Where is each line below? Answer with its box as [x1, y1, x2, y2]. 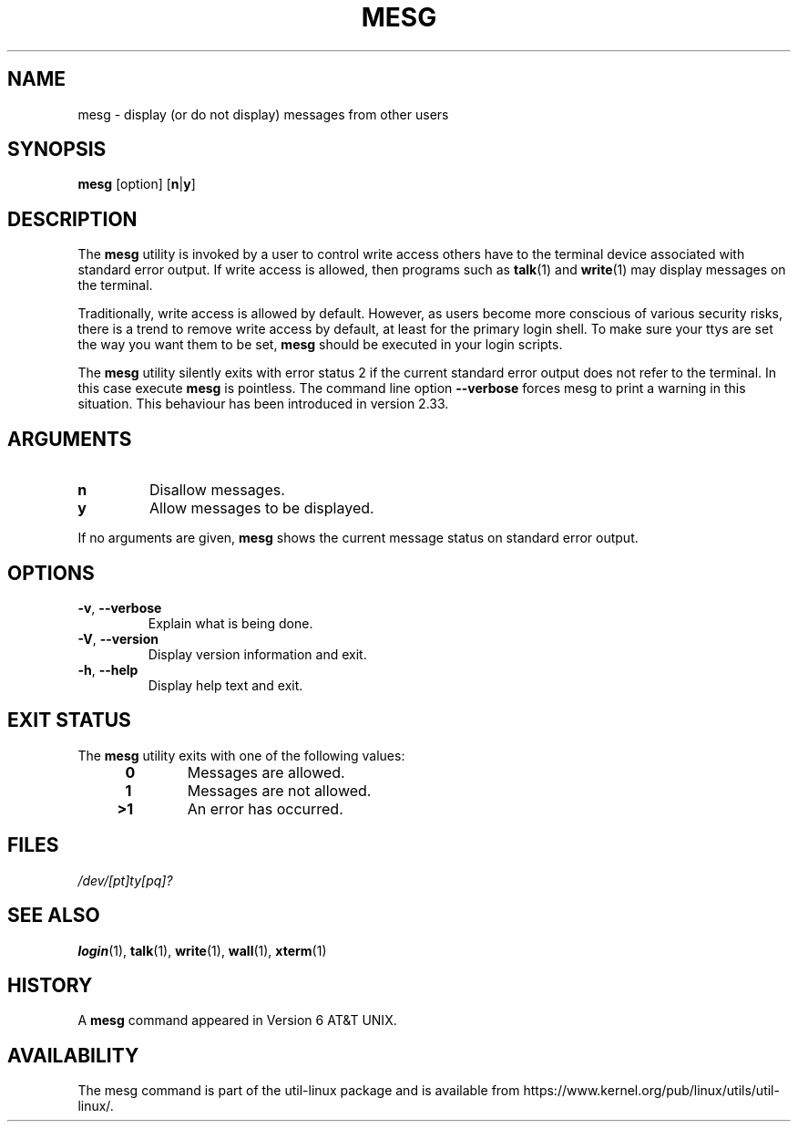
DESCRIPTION [7, 207, 138, 231]
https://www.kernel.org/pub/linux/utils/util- [523, 1082, 780, 1099]
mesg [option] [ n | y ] [77, 176, 196, 192]
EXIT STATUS [7, 709, 131, 732]
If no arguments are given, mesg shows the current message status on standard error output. [77, 530, 639, 546]
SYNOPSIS [7, 138, 107, 161]
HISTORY [7, 973, 93, 997]
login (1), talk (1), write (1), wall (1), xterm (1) [77, 942, 327, 958]
